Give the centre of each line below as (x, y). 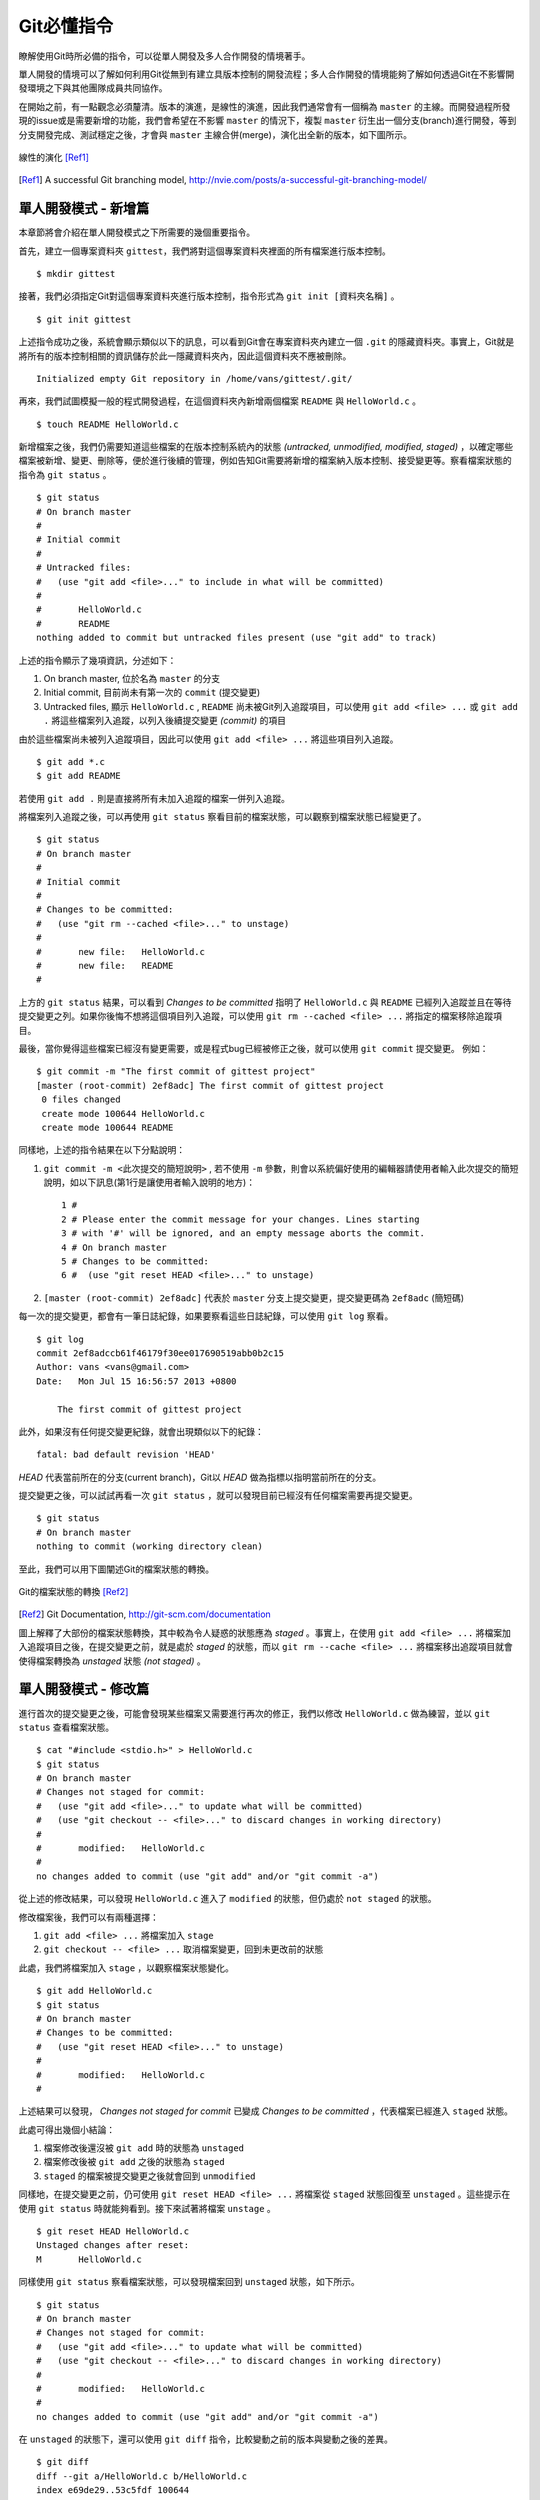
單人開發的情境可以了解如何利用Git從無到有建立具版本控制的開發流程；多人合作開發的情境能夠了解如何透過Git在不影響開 (266, 74)
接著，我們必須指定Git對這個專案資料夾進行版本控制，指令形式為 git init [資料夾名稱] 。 (209, 296)
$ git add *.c (70, 761)
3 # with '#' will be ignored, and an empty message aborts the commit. (243, 1233)
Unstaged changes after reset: (113, 2245)
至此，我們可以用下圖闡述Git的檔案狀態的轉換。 (116, 1569)
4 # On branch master (114, 1247)
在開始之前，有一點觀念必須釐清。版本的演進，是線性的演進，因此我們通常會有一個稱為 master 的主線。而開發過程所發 (264, 106)
